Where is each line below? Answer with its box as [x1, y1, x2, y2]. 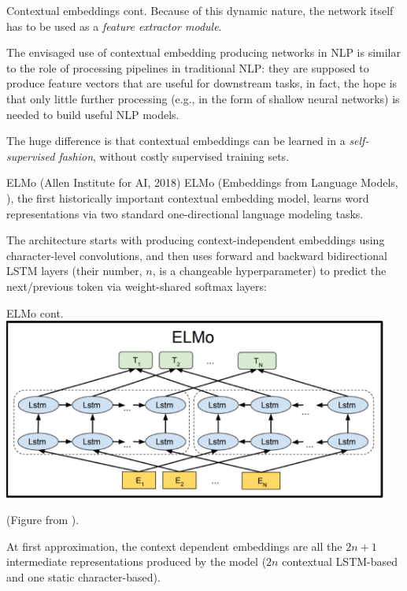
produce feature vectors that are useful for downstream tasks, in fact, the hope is [6, 75, 398, 91]
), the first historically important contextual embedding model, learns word [6, 189, 369, 206]
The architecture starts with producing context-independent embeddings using [6, 232, 385, 248]
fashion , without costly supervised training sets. [58, 147, 290, 164]
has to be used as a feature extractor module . [6, 17, 222, 34]
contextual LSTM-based [282, 553, 398, 570]
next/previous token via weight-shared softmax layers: [6, 277, 267, 294]
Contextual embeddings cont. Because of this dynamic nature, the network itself [6, 2, 394, 18]
